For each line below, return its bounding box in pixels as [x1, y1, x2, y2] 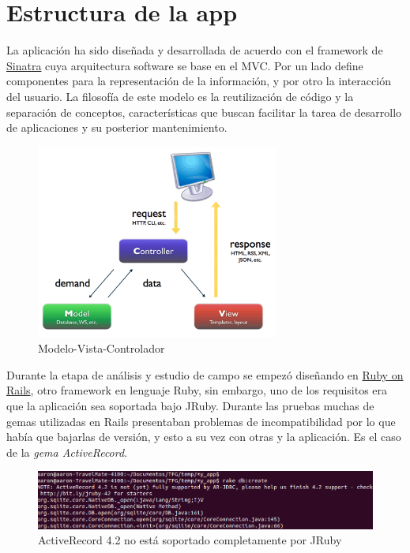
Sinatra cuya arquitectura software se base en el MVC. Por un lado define [6, 57, 363, 73]
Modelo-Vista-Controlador [38, 340, 165, 357]
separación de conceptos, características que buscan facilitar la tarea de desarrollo [6, 103, 402, 120]
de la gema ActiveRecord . [6, 443, 128, 460]
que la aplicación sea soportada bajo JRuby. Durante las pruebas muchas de [6, 397, 374, 413]
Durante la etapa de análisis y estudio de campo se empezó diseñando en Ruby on [6, 366, 404, 383]
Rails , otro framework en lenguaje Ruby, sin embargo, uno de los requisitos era [6, 382, 388, 398]
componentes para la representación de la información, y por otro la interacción [6, 73, 391, 89]
